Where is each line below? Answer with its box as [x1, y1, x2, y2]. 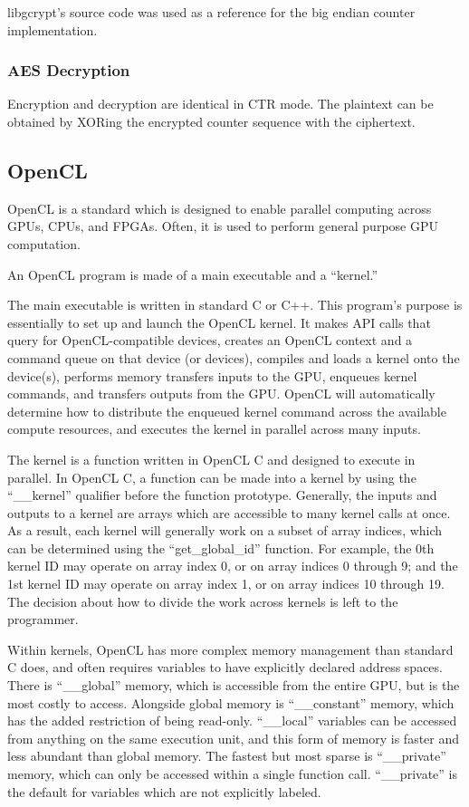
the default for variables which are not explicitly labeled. [7, 782, 321, 801]
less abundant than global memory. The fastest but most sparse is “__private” [7, 746, 446, 765]
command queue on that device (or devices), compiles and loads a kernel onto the [7, 348, 460, 367]
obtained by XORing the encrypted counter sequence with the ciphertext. [7, 112, 416, 130]
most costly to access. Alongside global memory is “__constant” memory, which [7, 693, 455, 712]
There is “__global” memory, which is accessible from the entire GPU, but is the [7, 676, 460, 695]
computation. [7, 234, 81, 253]
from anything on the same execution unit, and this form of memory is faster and [7, 728, 460, 747]
